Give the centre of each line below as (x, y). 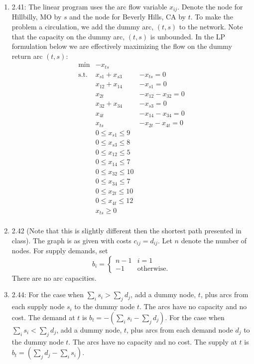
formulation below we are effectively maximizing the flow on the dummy (122, 46)
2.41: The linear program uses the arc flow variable (89, 6)
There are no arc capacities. (54, 277)
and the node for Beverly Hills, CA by (127, 17)
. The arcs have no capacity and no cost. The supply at (153, 341)
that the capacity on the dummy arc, (68, 36)
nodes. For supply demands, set (60, 251)
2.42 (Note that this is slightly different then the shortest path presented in (127, 231)
